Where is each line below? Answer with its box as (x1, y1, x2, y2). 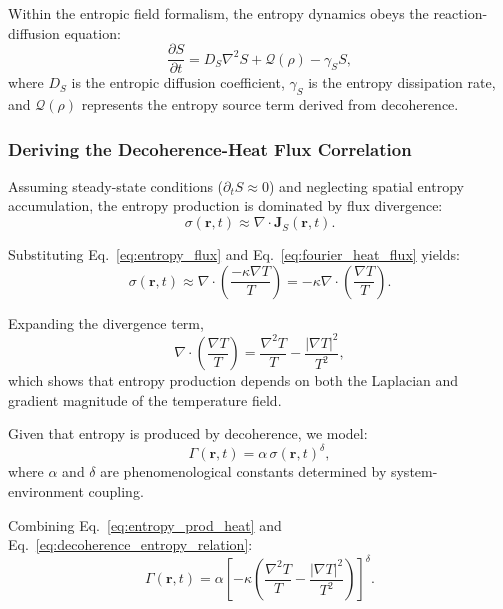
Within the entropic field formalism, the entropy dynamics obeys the (8, 3, 429, 23)
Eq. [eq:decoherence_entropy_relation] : (8, 534, 253, 555)
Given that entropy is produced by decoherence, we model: (8, 423, 368, 444)
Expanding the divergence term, (8, 312, 204, 333)
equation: (64, 22, 121, 43)
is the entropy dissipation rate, (308, 72, 496, 93)
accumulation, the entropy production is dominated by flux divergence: (8, 195, 443, 216)
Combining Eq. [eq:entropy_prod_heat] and (8, 514, 282, 535)
